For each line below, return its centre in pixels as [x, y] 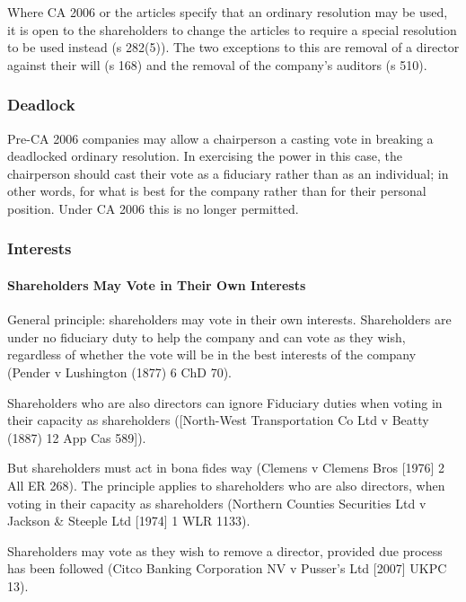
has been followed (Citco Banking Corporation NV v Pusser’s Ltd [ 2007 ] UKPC [227, 568]
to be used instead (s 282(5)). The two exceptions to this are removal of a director [233, 47]
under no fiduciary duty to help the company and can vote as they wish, [207, 336]
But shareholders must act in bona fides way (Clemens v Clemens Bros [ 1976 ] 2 [226, 468]
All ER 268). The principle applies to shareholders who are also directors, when [226, 485]
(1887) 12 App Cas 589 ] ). [77, 437]
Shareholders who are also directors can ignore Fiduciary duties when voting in [225, 402]
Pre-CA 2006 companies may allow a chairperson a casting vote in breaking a [220, 138]
